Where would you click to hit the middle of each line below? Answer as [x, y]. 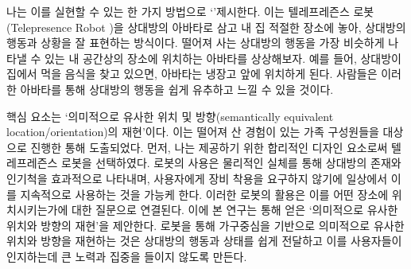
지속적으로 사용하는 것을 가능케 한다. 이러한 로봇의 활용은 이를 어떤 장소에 [204, 194]
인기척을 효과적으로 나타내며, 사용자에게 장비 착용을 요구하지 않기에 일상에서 [197, 178]
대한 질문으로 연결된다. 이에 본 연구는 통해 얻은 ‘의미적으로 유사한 [235, 210]
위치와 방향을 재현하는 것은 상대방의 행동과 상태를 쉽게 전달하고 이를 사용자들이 [204, 241]
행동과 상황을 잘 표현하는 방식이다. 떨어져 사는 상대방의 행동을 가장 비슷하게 [196, 43]
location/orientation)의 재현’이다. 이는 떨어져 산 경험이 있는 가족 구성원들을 [193, 132]
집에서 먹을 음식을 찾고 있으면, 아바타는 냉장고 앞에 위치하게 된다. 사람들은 [192, 74]
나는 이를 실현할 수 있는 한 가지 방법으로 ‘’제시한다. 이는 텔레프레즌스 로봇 [190, 11]
